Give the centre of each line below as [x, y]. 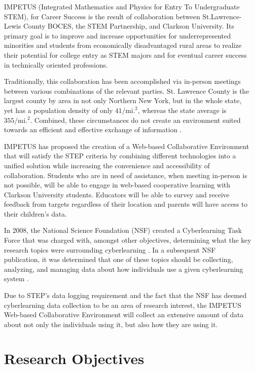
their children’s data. [36, 213]
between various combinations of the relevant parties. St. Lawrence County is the [127, 91]
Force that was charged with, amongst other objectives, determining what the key [128, 240]
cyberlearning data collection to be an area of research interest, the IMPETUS [123, 305]
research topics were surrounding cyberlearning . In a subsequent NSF [110, 249]
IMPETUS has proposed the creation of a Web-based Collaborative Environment [127, 146]
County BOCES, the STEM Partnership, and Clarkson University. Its [129, 26]
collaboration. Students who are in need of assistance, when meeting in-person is [126, 175]
